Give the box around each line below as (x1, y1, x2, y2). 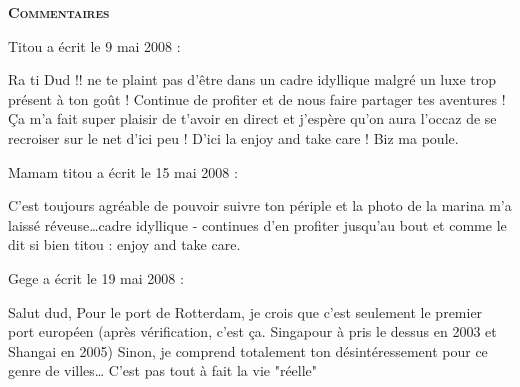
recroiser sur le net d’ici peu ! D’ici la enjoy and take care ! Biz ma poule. (8, 127, 459, 148)
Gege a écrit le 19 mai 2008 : (8, 267, 184, 288)
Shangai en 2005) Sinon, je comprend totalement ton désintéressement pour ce (8, 340, 488, 361)
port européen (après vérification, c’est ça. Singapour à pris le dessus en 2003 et (8, 321, 497, 342)
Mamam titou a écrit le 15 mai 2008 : (8, 161, 238, 182)
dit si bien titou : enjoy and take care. (8, 234, 241, 255)
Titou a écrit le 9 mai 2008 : (8, 35, 181, 56)
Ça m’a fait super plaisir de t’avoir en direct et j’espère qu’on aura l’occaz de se (8, 108, 497, 129)
